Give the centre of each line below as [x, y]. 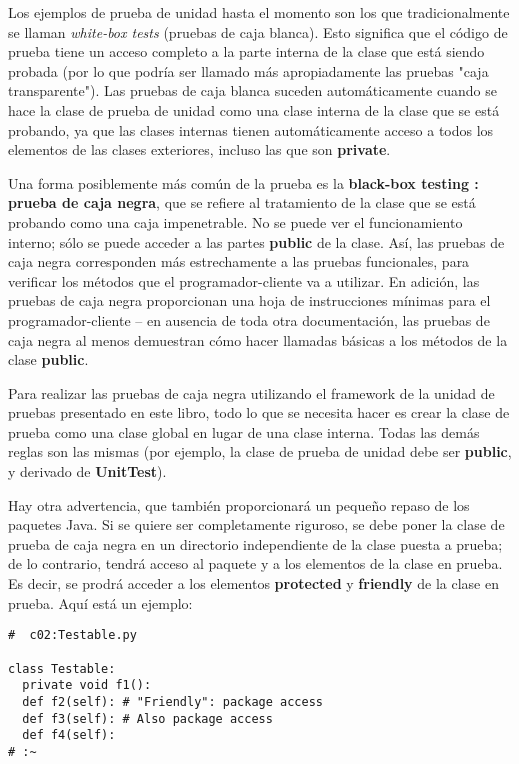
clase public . [48, 359]
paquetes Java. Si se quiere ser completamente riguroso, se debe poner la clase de [256, 524]
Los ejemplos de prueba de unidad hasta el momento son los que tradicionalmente [259, 12]
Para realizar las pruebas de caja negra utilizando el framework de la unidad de [251, 392]
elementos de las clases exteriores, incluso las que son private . [199, 149]
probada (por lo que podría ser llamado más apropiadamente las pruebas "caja [248, 70]
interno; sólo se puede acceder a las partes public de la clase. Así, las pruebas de [256, 241]
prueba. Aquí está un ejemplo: [100, 602]
